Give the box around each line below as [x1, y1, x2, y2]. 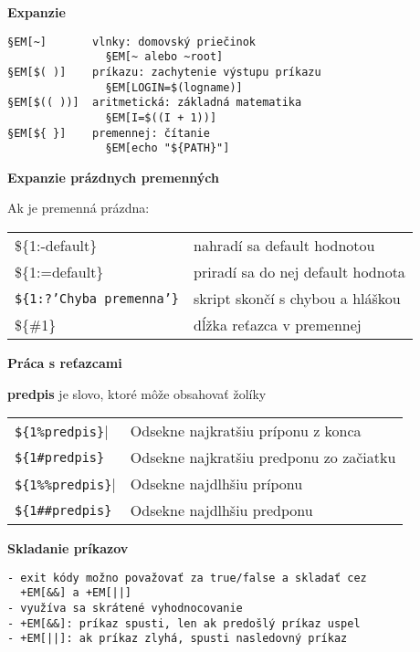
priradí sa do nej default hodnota [194, 261, 405, 283]
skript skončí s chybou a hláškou [194, 288, 401, 310]
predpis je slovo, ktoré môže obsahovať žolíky [7, 384, 267, 403]
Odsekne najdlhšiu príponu [130, 473, 303, 495]
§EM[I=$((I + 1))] [105, 110, 217, 124]
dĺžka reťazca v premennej [194, 314, 362, 336]
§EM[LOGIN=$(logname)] [105, 80, 243, 94]
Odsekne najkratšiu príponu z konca [130, 420, 362, 442]
